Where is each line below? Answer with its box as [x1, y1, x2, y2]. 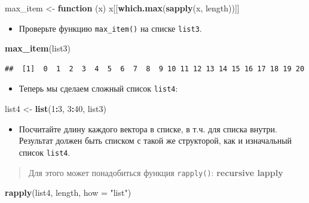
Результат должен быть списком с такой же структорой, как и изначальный [19, 134, 292, 147]
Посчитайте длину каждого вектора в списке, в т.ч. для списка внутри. [19, 122, 277, 135]
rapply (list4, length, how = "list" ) [5, 186, 131, 199]
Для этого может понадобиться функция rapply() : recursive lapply [28, 166, 283, 178]
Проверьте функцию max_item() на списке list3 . [19, 22, 202, 34]
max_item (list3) [5, 42, 71, 54]
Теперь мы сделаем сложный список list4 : [19, 82, 178, 95]
